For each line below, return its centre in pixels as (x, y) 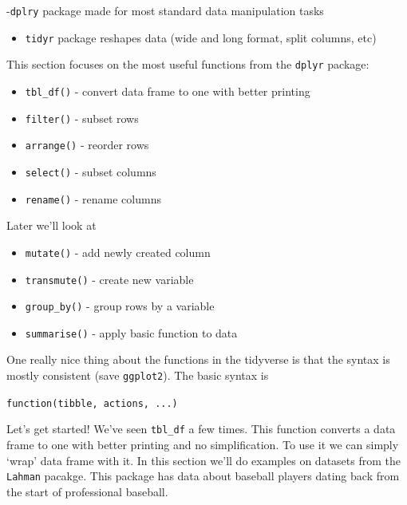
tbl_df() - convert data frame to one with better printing (168, 91)
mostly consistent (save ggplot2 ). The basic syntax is (138, 375)
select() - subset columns (91, 171)
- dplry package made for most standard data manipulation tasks (165, 10)
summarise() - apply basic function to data (131, 332)
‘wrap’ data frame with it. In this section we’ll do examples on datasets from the (203, 460)
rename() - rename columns (93, 198)
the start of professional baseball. (87, 491)
